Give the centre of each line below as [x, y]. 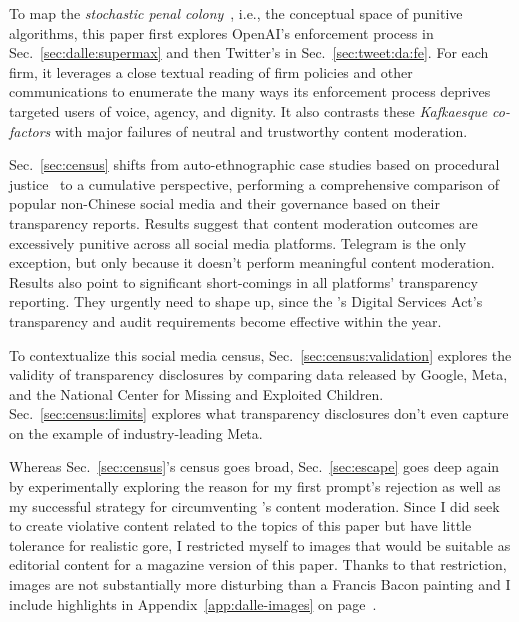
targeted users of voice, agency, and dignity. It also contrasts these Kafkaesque [248, 110]
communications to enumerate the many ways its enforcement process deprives [250, 91]
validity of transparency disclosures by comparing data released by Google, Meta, [258, 374]
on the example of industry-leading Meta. [136, 432]
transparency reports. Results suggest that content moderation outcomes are [243, 222]
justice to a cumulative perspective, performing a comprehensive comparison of [254, 183]
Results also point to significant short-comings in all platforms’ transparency [243, 281]
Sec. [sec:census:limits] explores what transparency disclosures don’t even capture [259, 413]
